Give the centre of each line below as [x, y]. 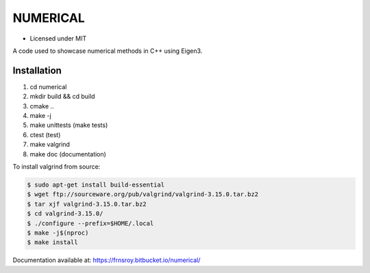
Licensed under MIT [58, 38]
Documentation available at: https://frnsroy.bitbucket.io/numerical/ [107, 260]
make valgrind [50, 145]
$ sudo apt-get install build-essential [96, 185]
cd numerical [48, 86]
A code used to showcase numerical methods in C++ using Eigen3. [108, 51]
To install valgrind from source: [57, 166]
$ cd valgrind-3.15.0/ [65, 214]
